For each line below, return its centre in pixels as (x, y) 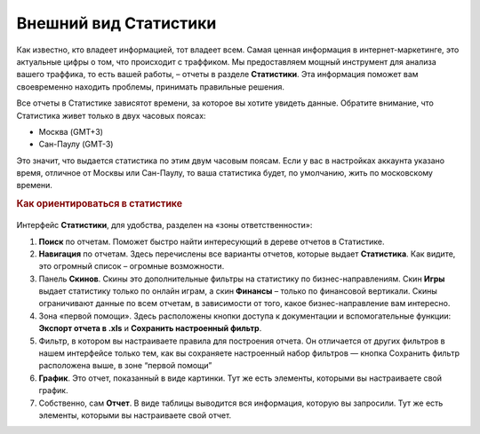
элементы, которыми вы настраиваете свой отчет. (135, 415)
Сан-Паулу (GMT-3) (76, 144)
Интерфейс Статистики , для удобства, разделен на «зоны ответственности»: (164, 225)
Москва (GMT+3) (71, 131)
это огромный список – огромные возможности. (132, 266)
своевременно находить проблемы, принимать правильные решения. (150, 87)
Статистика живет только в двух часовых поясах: (111, 115)
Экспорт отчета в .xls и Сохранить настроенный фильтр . (150, 328)
